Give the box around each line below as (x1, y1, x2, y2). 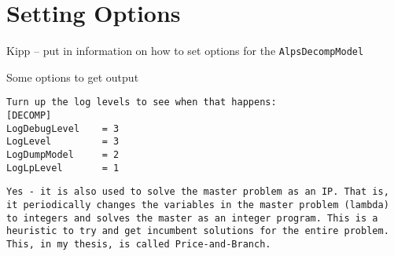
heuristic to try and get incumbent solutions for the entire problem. (6, 225, 389, 237)
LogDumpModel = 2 (6, 149, 120, 160)
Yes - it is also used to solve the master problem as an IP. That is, (6, 186, 389, 198)
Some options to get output (6, 68, 139, 85)
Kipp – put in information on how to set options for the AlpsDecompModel (6, 42, 364, 59)
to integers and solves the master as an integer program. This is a (6, 212, 378, 224)
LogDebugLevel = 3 (6, 123, 120, 134)
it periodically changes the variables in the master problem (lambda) (6, 199, 389, 210)
